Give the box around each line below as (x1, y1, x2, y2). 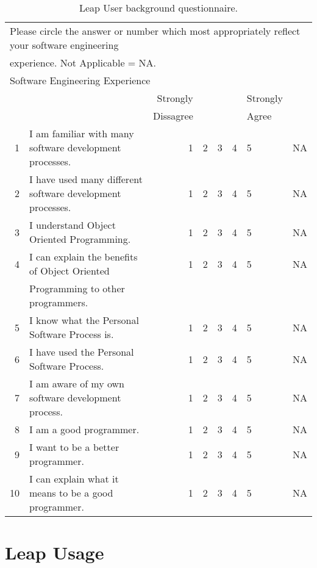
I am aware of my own (29, 376, 125, 390)
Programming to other (29, 281, 125, 295)
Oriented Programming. (29, 232, 131, 246)
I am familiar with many (29, 126, 134, 140)
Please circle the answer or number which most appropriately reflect (10, 24, 301, 38)
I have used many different (29, 172, 143, 186)
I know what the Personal (29, 313, 139, 327)
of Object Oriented (29, 264, 110, 278)
